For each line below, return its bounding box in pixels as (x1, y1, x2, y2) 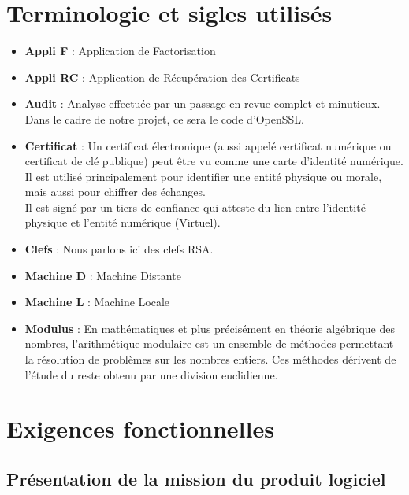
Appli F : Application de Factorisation (24, 42, 216, 59)
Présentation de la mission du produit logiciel (6, 466, 386, 490)
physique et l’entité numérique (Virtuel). (24, 214, 221, 231)
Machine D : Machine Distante (24, 267, 181, 283)
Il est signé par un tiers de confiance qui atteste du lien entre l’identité (24, 198, 366, 215)
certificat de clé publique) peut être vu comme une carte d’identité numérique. (24, 153, 403, 169)
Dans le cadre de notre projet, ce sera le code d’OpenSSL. (24, 110, 304, 127)
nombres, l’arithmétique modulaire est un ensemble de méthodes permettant (24, 335, 394, 352)
